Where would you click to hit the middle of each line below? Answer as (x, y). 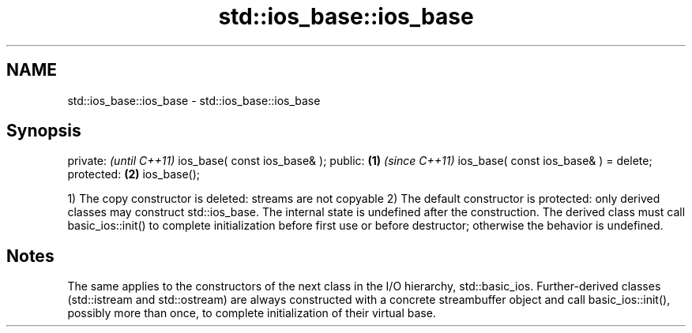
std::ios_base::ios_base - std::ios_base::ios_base (194, 100)
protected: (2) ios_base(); (134, 174)
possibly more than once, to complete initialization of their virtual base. (252, 313)
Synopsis (44, 131)
